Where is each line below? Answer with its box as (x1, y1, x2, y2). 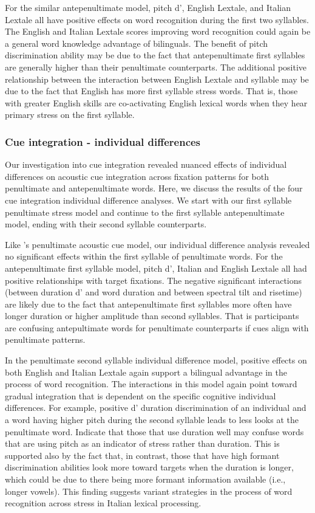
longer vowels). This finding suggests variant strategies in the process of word (5, 484, 293, 497)
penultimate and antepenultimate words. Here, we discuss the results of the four (5, 182, 303, 195)
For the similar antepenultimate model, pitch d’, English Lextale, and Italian (5, 1, 291, 13)
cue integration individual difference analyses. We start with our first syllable (5, 193, 292, 206)
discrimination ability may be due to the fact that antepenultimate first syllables (5, 49, 305, 61)
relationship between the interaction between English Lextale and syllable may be (5, 72, 309, 85)
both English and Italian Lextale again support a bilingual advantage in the (5, 365, 287, 378)
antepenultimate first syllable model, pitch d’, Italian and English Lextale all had (5, 261, 307, 274)
